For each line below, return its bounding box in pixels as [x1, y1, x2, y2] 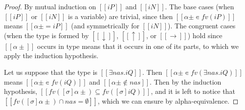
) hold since [187, 30, 223, 40]
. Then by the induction [150, 76, 222, 87]
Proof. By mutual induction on [4, 1, 96, 11]
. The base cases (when [165, 1, 234, 11]
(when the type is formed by [4, 30, 89, 40]
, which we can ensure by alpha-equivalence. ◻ [97, 95, 239, 106]
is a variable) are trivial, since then [68, 11, 173, 21]
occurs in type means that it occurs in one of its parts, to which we [37, 41, 239, 51]
